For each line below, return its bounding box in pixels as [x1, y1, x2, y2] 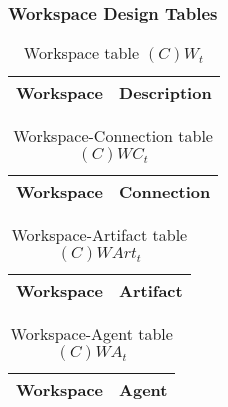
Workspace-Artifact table [11, 223, 188, 247]
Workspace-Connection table [13, 124, 213, 148]
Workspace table [23, 41, 140, 65]
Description [119, 81, 212, 105]
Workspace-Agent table [10, 322, 173, 346]
